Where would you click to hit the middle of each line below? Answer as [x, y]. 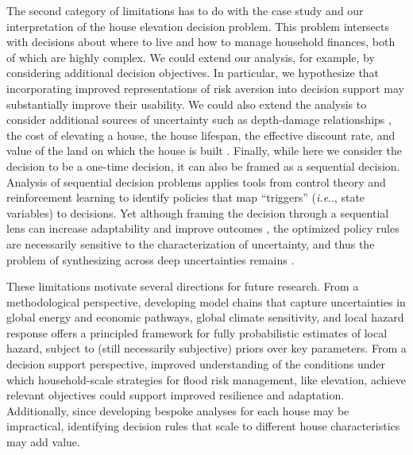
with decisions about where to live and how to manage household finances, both [201, 42]
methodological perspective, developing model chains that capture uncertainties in [206, 301]
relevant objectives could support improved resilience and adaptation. [176, 395]
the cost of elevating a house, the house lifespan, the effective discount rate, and [201, 135]
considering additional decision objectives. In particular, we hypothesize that [193, 73]
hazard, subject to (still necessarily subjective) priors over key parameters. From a [206, 348]
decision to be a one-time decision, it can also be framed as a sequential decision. [203, 166]
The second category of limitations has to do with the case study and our [185, 10]
